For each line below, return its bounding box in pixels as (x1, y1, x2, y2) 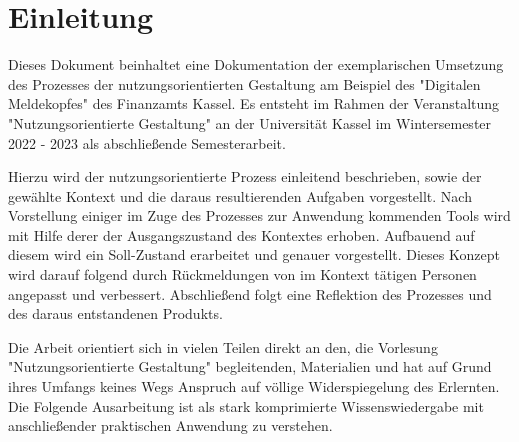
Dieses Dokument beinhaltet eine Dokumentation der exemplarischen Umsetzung (8, 54, 504, 75)
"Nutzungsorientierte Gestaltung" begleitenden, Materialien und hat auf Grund (8, 356, 492, 377)
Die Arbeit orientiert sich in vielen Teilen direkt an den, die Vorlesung (8, 336, 438, 357)
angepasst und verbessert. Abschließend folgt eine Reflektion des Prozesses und (8, 283, 492, 304)
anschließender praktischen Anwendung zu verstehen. (8, 415, 333, 436)
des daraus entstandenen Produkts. (8, 303, 223, 324)
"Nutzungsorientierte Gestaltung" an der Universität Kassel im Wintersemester (8, 112, 492, 133)
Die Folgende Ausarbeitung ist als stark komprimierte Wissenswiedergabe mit (8, 395, 484, 416)
